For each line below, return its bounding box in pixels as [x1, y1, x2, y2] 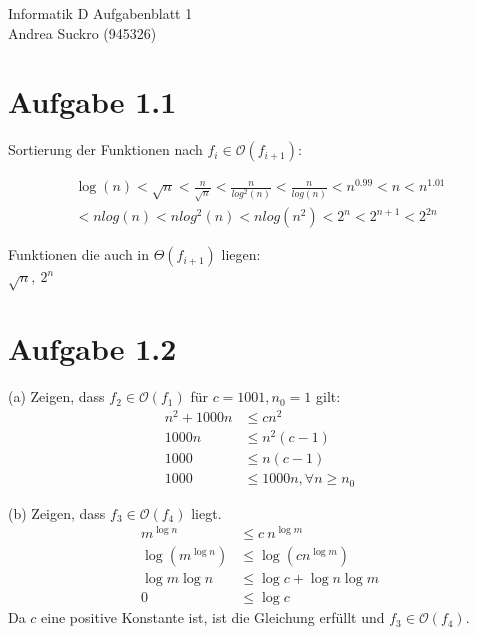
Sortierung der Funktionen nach [8, 139, 203, 160]
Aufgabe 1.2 [8, 328, 177, 369]
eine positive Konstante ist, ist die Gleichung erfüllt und [41, 607, 385, 628]
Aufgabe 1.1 [8, 81, 177, 122]
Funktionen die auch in [8, 244, 150, 265]
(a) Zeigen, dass [8, 386, 105, 407]
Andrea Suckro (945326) [8, 22, 157, 43]
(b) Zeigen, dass [8, 502, 106, 523]
